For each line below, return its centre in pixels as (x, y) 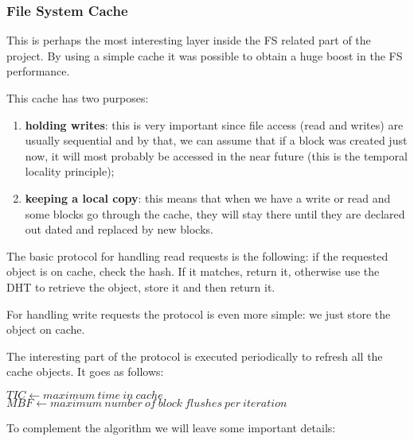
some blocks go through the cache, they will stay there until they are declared (215, 213)
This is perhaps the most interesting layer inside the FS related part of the (189, 40)
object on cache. (46, 329)
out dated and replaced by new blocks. (119, 229)
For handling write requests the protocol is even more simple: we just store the (199, 313)
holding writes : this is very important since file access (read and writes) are (214, 124)
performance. (38, 71)
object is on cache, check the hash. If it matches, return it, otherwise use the (193, 271)
